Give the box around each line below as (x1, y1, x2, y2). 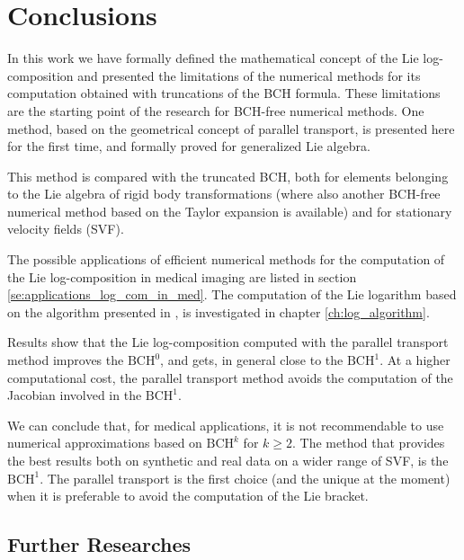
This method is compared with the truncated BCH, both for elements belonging (7, 166, 449, 185)
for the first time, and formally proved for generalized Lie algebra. (7, 137, 370, 156)
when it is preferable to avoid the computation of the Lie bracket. (7, 486, 369, 505)
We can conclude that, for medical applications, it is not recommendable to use (7, 415, 444, 434)
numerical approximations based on (7, 433, 202, 452)
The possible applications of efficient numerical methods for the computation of (7, 250, 445, 269)
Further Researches (7, 530, 191, 558)
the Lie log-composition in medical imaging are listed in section (7, 267, 357, 286)
